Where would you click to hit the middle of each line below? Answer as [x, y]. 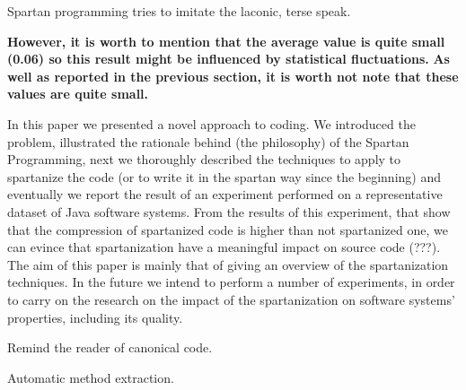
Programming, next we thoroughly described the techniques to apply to [204, 159]
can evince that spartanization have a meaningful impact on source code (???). [224, 247]
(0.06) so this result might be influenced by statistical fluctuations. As [229, 59]
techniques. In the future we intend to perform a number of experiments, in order [231, 282]
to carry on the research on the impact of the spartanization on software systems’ [231, 299]
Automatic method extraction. [91, 377]
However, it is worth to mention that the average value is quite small [226, 41]
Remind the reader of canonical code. [110, 347]
